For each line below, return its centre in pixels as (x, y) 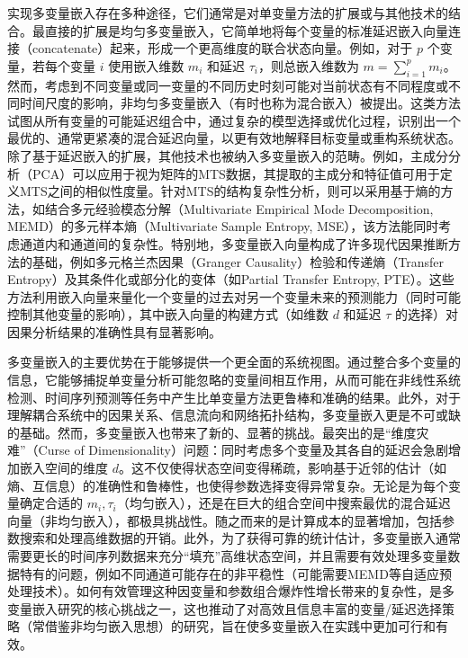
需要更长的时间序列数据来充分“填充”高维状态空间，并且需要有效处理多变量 (228, 556)
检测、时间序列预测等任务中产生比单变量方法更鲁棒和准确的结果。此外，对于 (234, 397)
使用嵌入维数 (146, 65)
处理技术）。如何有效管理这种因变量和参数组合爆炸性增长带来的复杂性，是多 (231, 591)
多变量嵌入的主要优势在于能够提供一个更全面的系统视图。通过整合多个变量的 (234, 362)
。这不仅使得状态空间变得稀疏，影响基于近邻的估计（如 (282, 468)
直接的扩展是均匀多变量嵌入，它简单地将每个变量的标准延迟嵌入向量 (246, 30)
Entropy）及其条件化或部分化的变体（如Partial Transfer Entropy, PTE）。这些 (231, 279)
